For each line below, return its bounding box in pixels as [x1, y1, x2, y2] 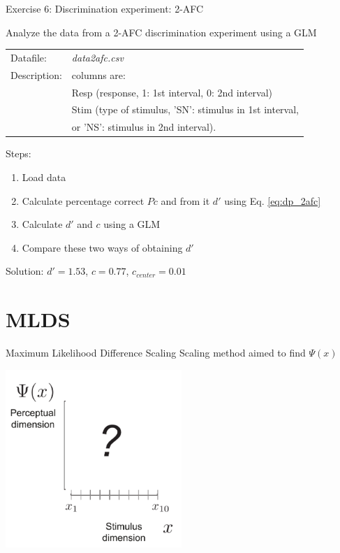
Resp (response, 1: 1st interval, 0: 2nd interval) [71, 85, 273, 99]
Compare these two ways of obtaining [22, 240, 183, 254]
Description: [10, 67, 62, 82]
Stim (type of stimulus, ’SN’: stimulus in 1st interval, [71, 102, 299, 117]
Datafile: [10, 50, 47, 64]
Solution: [6, 264, 44, 278]
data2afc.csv [71, 50, 124, 64]
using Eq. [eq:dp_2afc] [224, 193, 321, 208]
